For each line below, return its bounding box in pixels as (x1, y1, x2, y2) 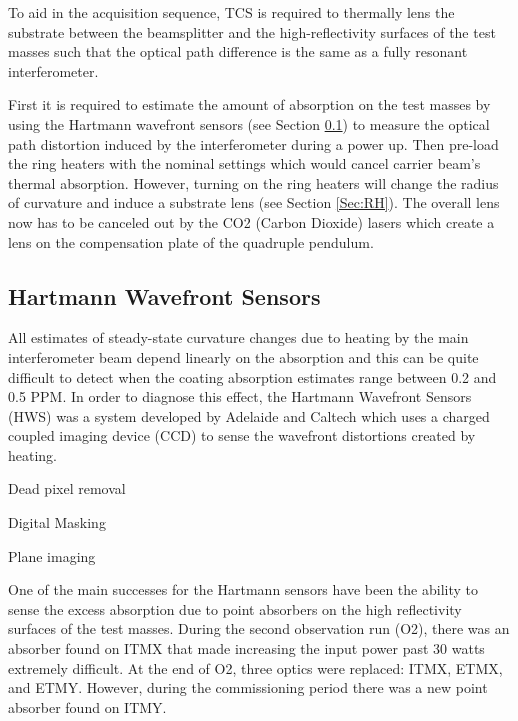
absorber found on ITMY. (8, 696, 167, 717)
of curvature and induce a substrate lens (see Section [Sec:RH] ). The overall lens (8, 192, 500, 213)
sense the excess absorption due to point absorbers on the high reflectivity (8, 598, 462, 619)
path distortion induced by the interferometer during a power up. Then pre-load (8, 133, 499, 154)
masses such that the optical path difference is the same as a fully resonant (8, 41, 468, 62)
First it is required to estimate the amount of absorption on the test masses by (8, 94, 491, 115)
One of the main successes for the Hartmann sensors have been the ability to (8, 579, 478, 600)
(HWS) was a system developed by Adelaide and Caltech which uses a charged (8, 405, 490, 426)
